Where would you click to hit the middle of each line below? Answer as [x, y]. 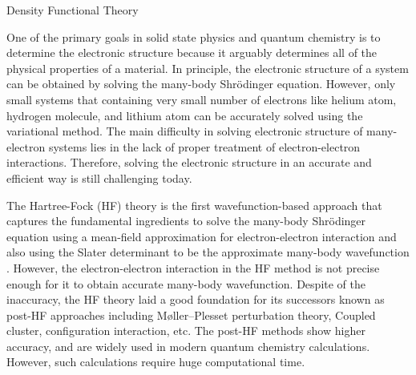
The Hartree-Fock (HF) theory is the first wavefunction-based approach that [194, 205]
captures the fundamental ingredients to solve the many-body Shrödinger [186, 221]
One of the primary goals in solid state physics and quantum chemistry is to [194, 36]
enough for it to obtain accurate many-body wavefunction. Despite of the [186, 283]
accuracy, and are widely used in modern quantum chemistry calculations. [188, 346]
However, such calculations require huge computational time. [156, 362]
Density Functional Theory [73, 10]
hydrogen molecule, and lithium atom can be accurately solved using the [185, 115]
